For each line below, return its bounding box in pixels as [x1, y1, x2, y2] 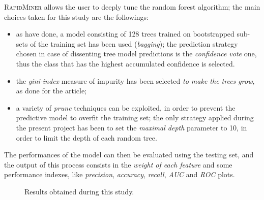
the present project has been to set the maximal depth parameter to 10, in [16, 122, 247, 132]
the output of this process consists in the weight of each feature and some [4, 159, 232, 170]
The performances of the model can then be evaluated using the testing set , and [4, 149, 254, 160]
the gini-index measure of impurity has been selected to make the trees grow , [16, 75, 255, 86]
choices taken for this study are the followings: [4, 11, 149, 22]
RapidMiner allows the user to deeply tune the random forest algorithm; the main [4, 2, 260, 12]
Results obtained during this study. [24, 186, 134, 196]
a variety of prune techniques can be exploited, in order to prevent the [16, 102, 236, 113]
